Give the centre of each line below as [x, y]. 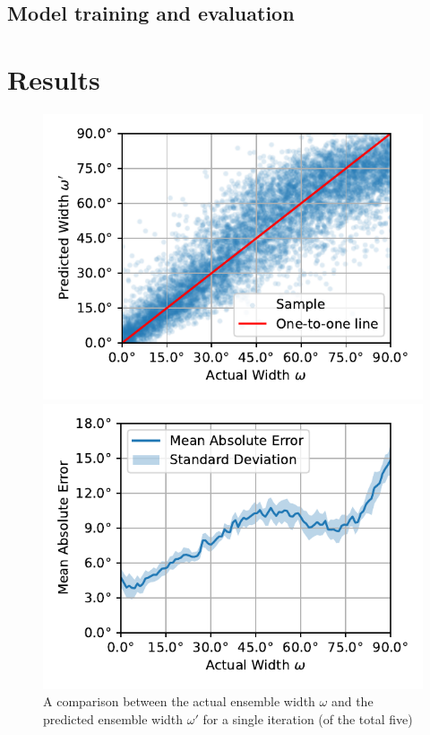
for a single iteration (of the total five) [308, 718]
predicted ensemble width [113, 718]
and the [352, 701]
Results [54, 79]
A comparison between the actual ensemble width [179, 701]
